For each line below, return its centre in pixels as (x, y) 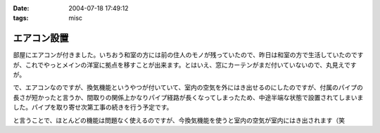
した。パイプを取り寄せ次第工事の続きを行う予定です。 (93, 107)
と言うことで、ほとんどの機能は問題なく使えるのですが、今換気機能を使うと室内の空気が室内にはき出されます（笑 (179, 120)
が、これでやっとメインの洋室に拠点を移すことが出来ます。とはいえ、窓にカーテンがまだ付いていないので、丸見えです (185, 65)
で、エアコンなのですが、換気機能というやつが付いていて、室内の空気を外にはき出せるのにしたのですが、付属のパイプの (188, 87)
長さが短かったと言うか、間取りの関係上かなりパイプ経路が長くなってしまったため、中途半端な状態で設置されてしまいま (188, 97)
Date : (21, 8)
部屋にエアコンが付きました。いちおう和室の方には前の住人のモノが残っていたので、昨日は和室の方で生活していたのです (188, 55)
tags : (21, 18)
